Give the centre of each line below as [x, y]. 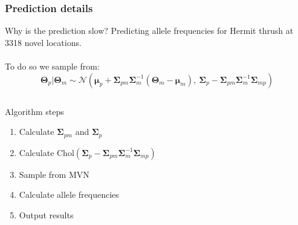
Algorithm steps [34, 111]
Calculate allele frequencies [69, 194]
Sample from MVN [54, 174]
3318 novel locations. [43, 42]
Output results [46, 214]
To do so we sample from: [52, 66]
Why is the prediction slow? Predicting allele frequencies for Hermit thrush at [149, 31]
